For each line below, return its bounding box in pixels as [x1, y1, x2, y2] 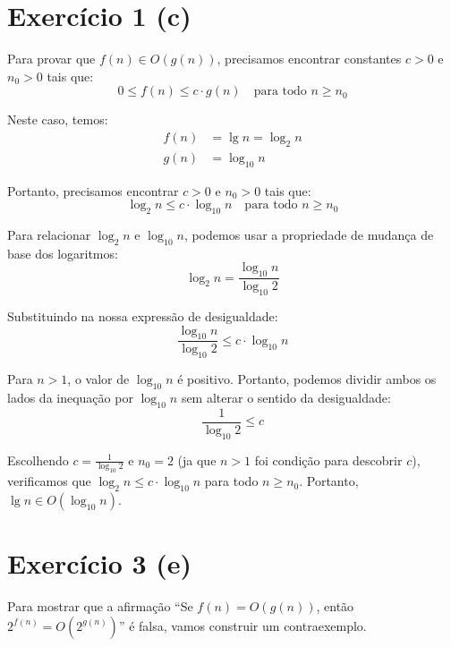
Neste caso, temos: [7, 110, 108, 129]
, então [316, 597, 354, 616]
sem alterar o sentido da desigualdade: [181, 387, 391, 406]
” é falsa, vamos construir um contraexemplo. [118, 616, 367, 634]
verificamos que [7, 472, 91, 490]
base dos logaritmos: [7, 243, 118, 262]
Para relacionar [7, 225, 91, 243]
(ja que [177, 450, 217, 469]
